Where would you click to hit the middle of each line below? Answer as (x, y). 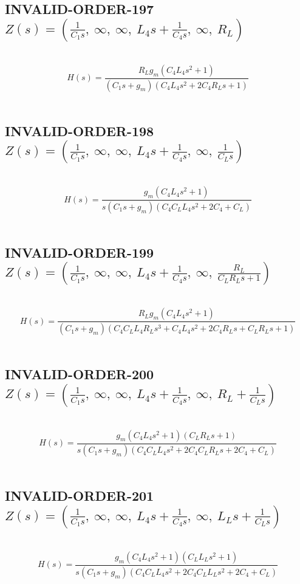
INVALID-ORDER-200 (80, 374)
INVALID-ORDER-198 (80, 130)
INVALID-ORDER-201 (80, 496)
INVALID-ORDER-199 (80, 252)
